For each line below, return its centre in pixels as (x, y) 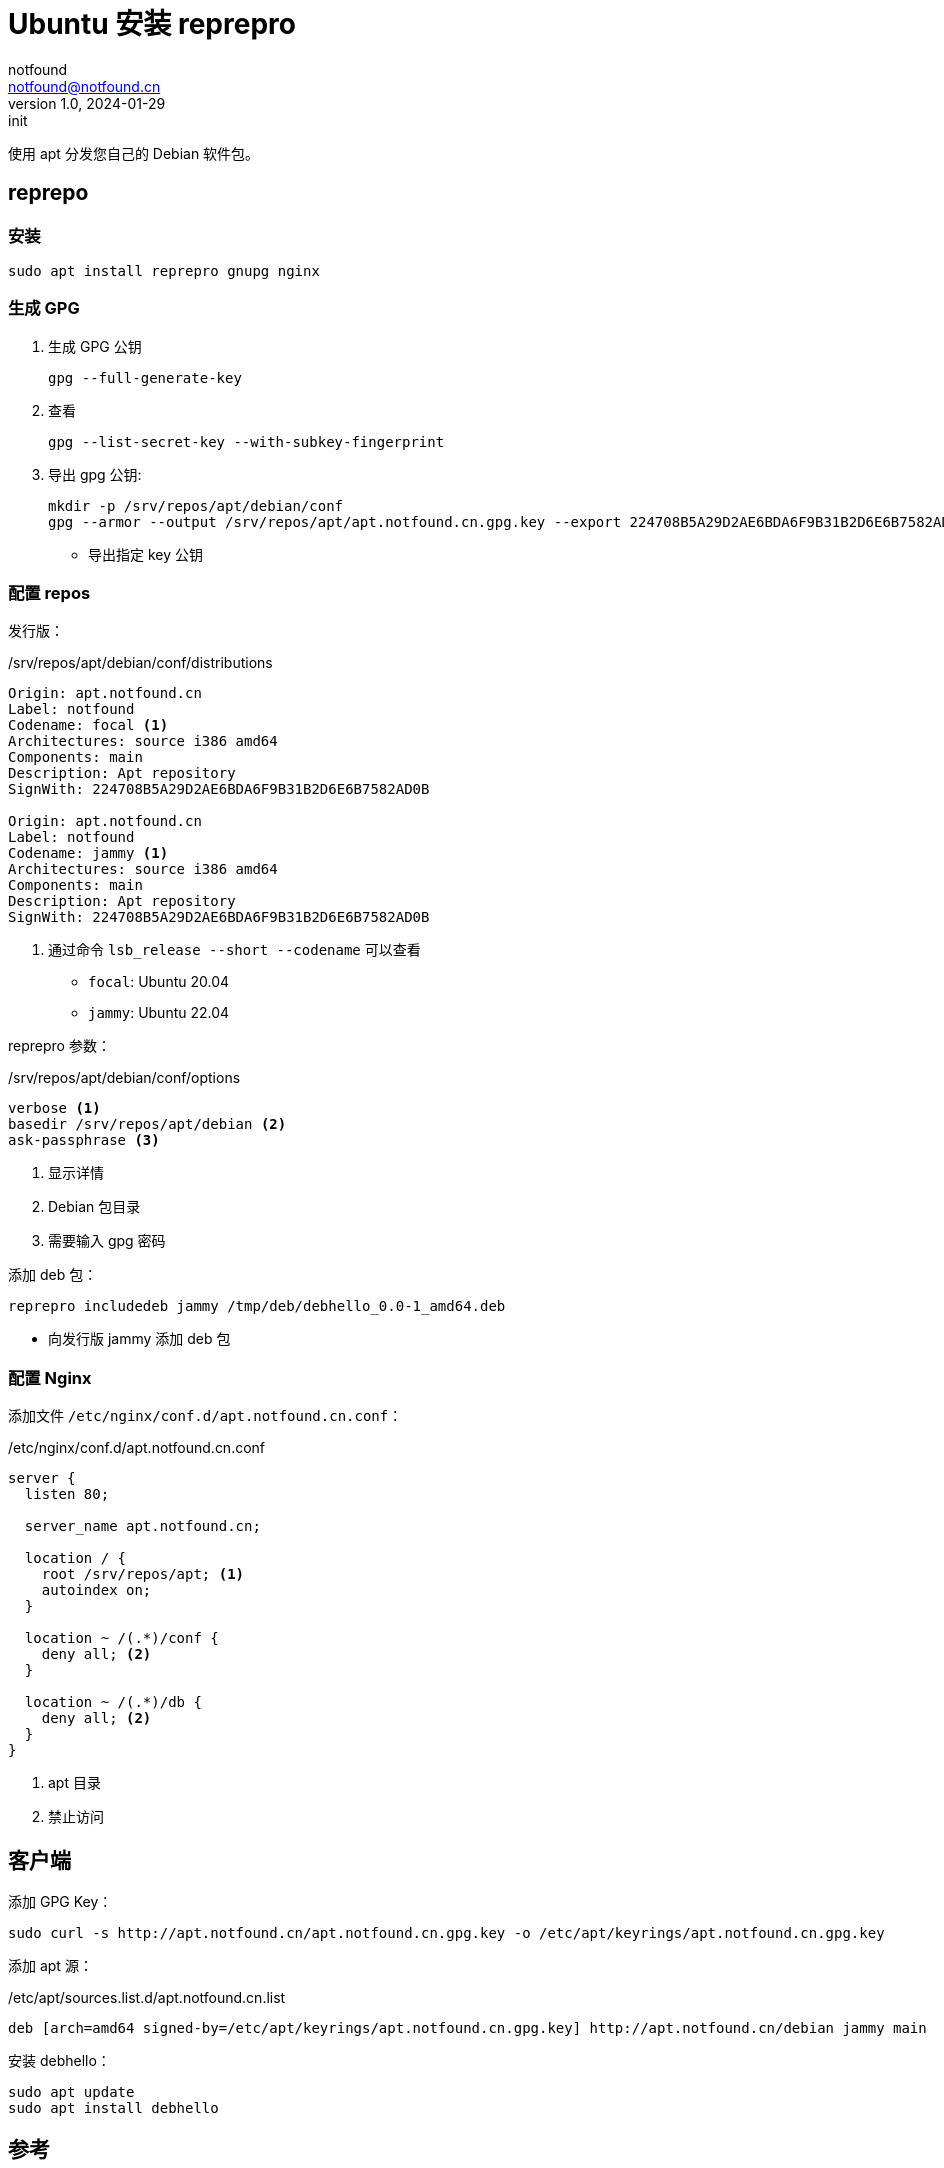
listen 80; (67, 1494)
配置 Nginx (50, 1377)
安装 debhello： (59, 2061)
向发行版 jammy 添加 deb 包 (139, 1339)
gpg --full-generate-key (145, 377)
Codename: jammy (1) (88, 853)
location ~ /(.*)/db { (113, 1702)
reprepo (48, 193)
